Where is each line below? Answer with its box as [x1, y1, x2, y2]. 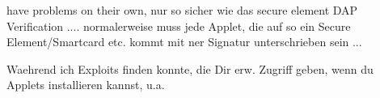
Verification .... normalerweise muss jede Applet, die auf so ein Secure [6, 17, 351, 34]
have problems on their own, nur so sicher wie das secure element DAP [6, 2, 358, 18]
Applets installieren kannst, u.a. [6, 76, 165, 93]
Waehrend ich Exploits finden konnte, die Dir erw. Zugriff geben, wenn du [6, 60, 374, 77]
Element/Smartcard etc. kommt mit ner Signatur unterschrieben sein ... [6, 33, 362, 50]
